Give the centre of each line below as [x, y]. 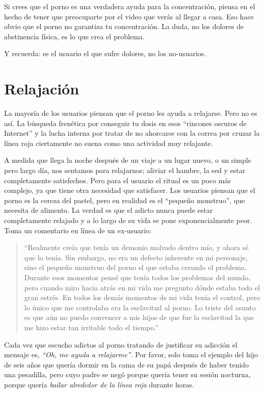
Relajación [42, 89]
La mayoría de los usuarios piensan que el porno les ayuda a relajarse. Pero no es [131, 113]
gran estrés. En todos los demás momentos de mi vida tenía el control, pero [142, 297]
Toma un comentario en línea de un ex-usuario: [78, 230]
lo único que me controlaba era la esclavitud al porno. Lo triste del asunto [140, 307]
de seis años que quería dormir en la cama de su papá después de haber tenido [127, 364]
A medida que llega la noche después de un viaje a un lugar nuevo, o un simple [128, 160]
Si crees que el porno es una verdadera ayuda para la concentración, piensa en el [130, 6]
